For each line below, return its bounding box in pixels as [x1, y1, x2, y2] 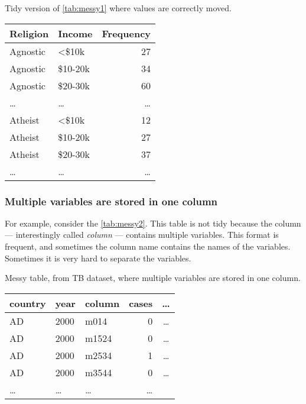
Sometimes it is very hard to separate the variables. [5, 251, 191, 264]
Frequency [102, 26, 151, 40]
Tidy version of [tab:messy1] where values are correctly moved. [5, 2, 232, 14]
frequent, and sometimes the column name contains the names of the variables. [5, 240, 291, 252]
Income [58, 26, 93, 40]
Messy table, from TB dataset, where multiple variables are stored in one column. [5, 272, 301, 284]
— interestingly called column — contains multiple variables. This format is [5, 228, 279, 241]
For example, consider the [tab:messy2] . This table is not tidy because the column [5, 216, 301, 229]
